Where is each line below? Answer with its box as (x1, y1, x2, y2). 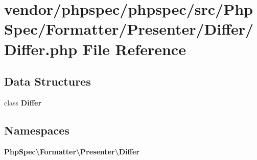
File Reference (82, 38, 186, 59)
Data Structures (4, 73, 91, 89)
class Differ (4, 97, 42, 108)
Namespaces (4, 122, 69, 138)
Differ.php (4, 38, 78, 59)
